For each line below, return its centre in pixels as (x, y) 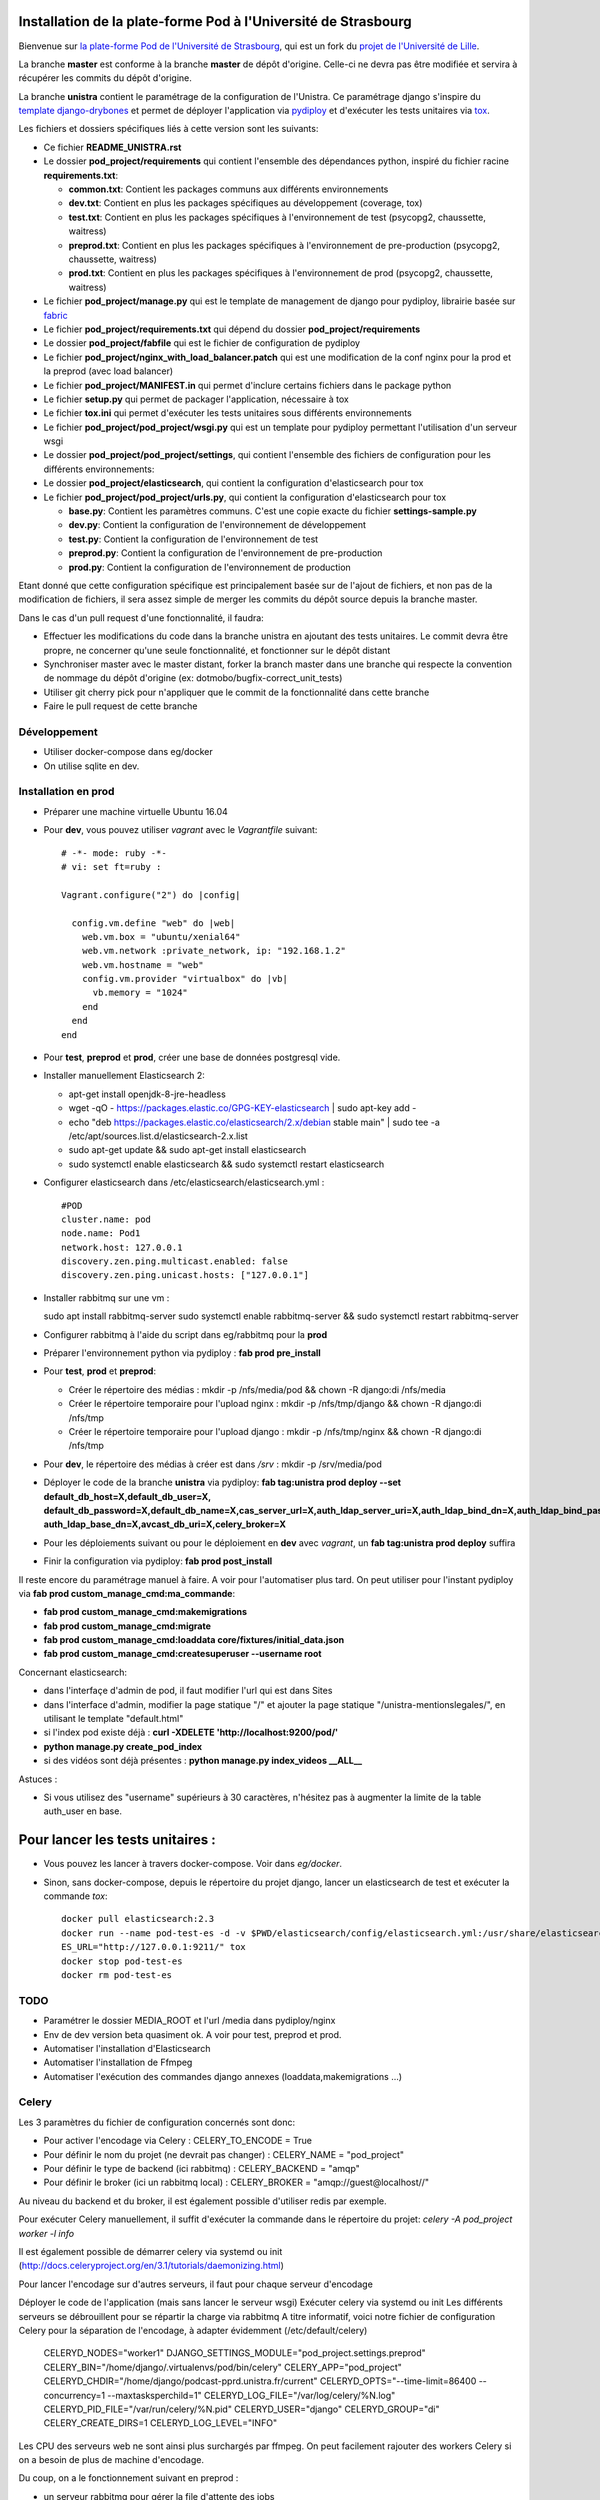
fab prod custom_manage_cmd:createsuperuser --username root (182, 1654)
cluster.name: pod (106, 1219)
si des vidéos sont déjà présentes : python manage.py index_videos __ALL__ (203, 1761)
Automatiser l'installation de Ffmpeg (118, 2062)
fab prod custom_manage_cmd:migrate (127, 1626)
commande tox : (75, 1896)
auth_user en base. (82, 1811)
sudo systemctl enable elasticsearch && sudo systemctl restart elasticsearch (226, 1164)
